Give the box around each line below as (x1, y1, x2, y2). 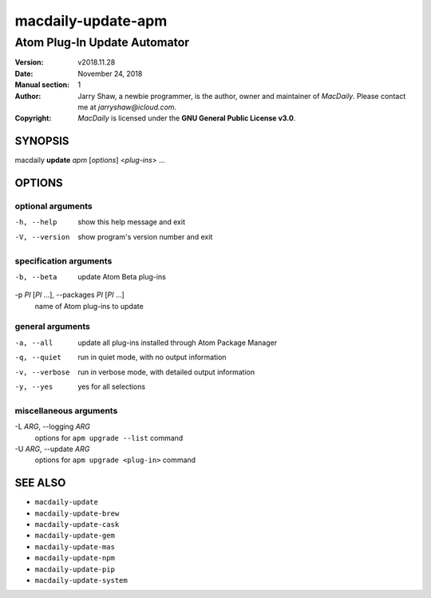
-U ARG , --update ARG (14, 444, 90, 453)
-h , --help (14, 218, 57, 227)
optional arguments (14, 200, 93, 212)
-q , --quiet (14, 353, 61, 362)
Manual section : (14, 80, 70, 89)
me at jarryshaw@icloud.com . (77, 102, 177, 112)
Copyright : (14, 113, 52, 123)
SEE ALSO (14, 476, 66, 490)
